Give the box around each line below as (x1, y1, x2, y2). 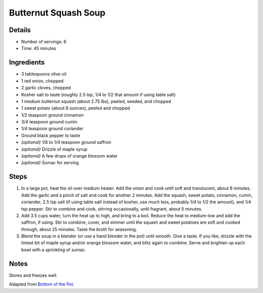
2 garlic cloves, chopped (21, 85, 71, 91)
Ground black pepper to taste (21, 132, 80, 138)
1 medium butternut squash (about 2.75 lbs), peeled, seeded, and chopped (21, 98, 171, 104)
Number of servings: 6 (21, 39, 67, 45)
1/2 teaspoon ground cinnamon (21, 112, 84, 118)
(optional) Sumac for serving (21, 160, 79, 166)
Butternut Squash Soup (9, 7, 106, 18)
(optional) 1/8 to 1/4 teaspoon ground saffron (21, 139, 112, 145)
